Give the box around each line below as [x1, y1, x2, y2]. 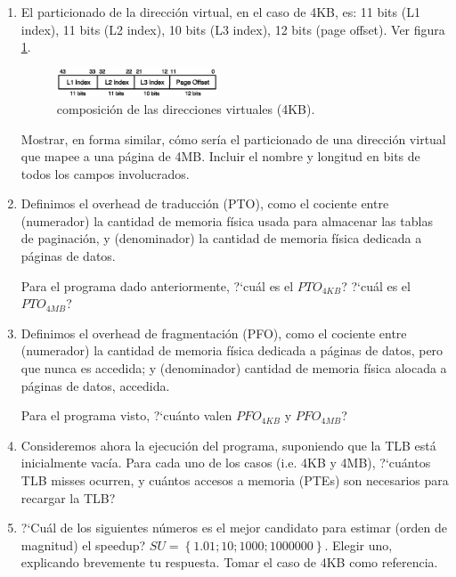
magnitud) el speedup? [20, 535, 146, 554]
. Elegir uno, [324, 535, 393, 554]
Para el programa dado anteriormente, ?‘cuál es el [20, 276, 294, 295]
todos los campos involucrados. [20, 164, 190, 183]
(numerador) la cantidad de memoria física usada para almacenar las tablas [20, 211, 433, 230]
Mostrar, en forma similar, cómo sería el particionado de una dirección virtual [20, 129, 446, 148]
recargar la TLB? [20, 488, 116, 507]
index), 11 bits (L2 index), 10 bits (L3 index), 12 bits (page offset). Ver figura [20, 20, 445, 38]
